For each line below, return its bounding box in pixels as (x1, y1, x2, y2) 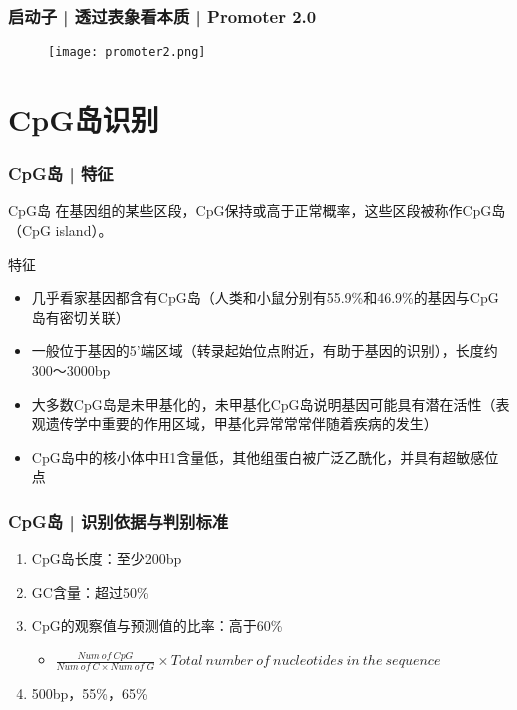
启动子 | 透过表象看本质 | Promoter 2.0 (8, 3, 317, 28)
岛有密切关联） (31, 306, 130, 327)
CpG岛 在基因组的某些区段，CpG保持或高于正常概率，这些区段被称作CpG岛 (8, 200, 506, 221)
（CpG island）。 (8, 220, 113, 241)
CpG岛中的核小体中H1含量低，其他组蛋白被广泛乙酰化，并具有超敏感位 (31, 446, 499, 467)
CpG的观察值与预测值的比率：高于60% (31, 615, 283, 636)
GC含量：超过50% (31, 581, 149, 602)
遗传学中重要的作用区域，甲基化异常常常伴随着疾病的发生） (45, 413, 438, 434)
